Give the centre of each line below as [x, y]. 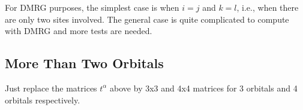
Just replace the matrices [51, 88]
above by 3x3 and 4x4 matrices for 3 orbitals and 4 [204, 88]
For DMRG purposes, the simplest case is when [92, 7]
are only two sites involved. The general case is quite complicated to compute [147, 19]
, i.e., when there [268, 7]
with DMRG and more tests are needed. [79, 31]
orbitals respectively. [43, 100]
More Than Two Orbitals [84, 63]
